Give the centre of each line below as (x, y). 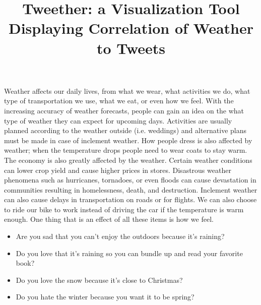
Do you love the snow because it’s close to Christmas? (99, 280)
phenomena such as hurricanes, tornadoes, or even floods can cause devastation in (130, 180)
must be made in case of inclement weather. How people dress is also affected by (128, 140)
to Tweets (131, 48)
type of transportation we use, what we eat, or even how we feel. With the (119, 101)
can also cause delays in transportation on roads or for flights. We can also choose (130, 199)
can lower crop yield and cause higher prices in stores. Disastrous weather (118, 170)
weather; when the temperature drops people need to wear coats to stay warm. (126, 150)
